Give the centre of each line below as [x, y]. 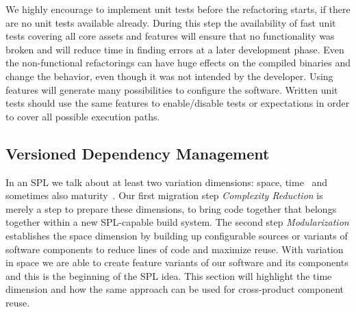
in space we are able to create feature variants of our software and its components [177, 262]
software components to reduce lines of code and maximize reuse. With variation [175, 249]
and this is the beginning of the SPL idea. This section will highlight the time [169, 275]
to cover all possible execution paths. [83, 116]
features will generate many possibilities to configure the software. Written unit [172, 89]
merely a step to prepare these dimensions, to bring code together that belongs [171, 208]
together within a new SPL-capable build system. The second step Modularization [177, 222]
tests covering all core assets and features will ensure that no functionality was [170, 36]
